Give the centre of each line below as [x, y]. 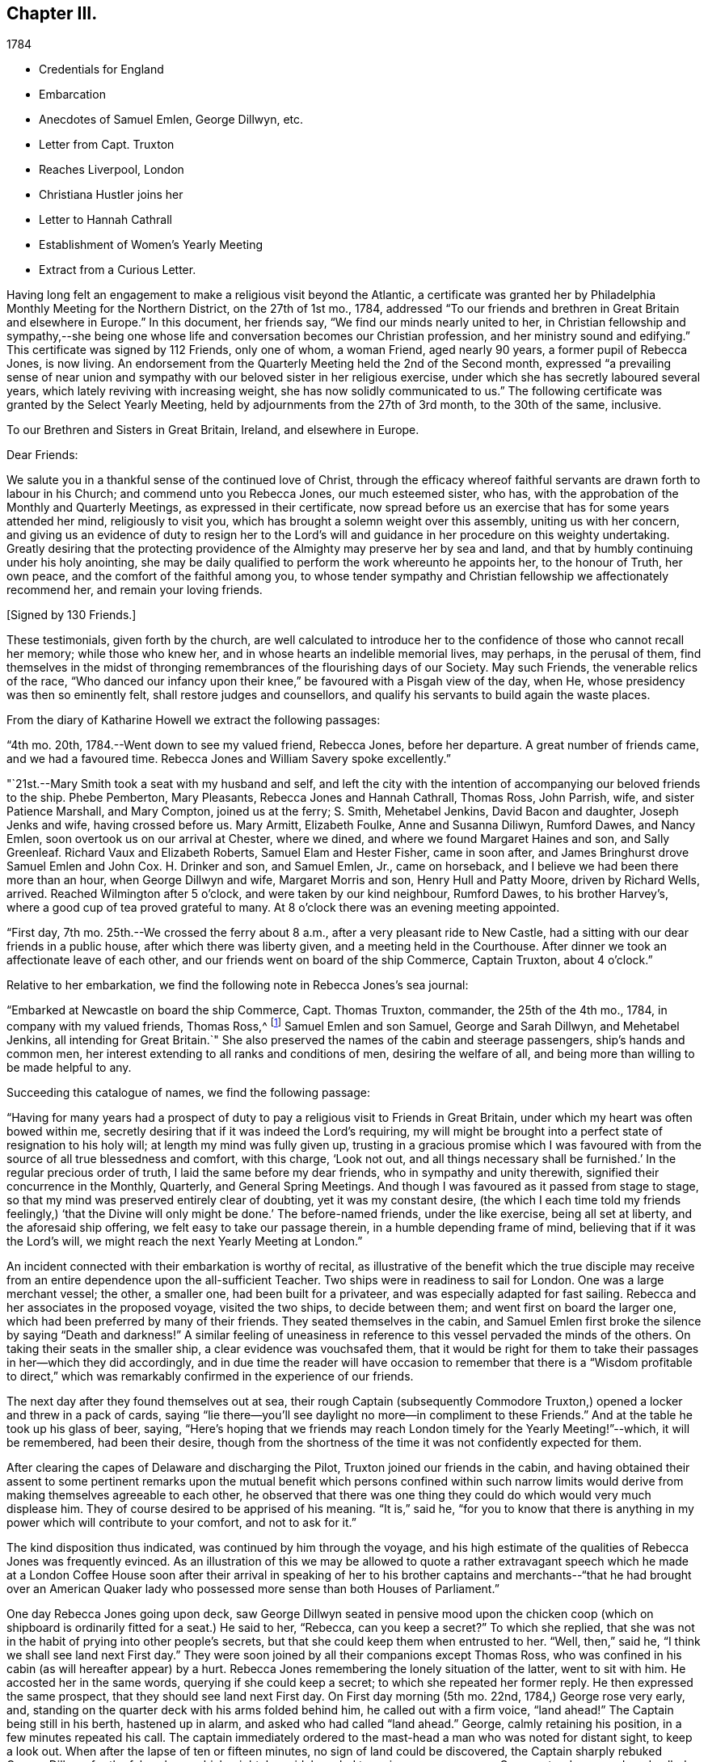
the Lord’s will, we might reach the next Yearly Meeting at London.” [185, 1241]
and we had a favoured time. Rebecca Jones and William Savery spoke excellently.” [229, 759]
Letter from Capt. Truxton [107, 145]
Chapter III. [52, 13]
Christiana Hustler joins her [111, 195]
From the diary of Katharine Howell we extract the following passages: [194, 720]
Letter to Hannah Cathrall [105, 220]
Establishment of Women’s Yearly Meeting [151, 245]
